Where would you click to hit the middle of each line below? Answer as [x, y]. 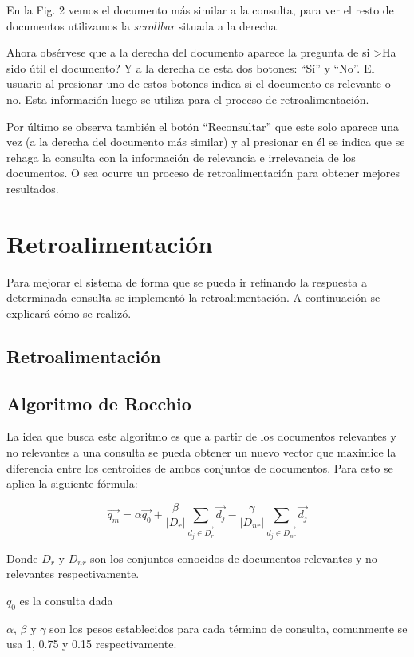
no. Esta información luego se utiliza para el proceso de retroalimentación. [188, 99]
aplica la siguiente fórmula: [72, 483]
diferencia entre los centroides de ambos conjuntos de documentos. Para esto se [200, 467]
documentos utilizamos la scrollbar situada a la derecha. [143, 25]
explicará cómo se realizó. [69, 313]
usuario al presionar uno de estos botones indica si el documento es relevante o [199, 83]
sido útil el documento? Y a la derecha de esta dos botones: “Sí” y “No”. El [191, 67]
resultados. [33, 188]
